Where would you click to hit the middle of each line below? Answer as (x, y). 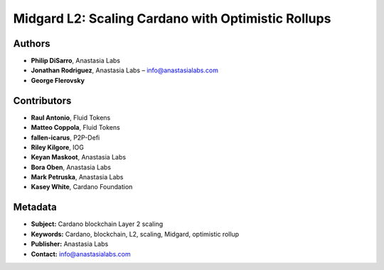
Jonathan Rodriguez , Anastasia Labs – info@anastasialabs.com (124, 70)
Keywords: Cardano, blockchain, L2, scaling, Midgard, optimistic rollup (135, 234)
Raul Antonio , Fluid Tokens (71, 118)
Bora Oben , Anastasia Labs (71, 167)
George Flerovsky (58, 80)
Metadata (35, 207)
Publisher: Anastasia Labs (70, 244)
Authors (32, 44)
